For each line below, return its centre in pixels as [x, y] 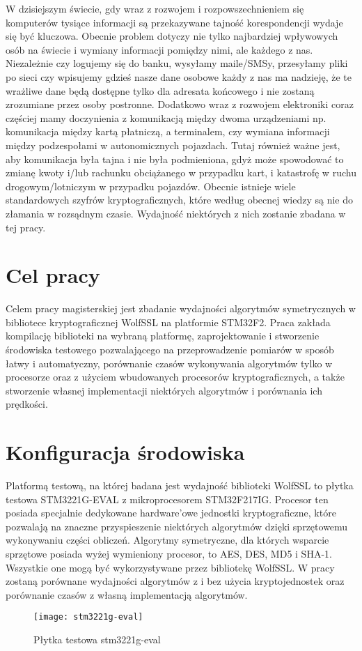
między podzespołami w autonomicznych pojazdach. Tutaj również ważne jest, [173, 145]
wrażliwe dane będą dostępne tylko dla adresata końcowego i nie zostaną [160, 90]
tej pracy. [26, 227]
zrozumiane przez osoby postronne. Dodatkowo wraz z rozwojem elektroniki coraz [180, 104]
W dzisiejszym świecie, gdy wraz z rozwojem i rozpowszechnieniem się [155, 8]
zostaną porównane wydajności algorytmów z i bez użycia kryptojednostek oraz [175, 581]
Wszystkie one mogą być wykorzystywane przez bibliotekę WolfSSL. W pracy [170, 567]
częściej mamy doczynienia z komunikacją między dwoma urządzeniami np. [166, 117]
